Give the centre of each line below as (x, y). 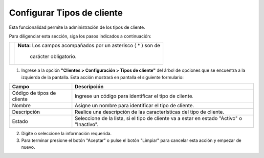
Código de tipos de (34, 93)
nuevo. (28, 147)
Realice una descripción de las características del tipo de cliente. (149, 112)
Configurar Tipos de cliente (66, 13)
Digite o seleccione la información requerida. (66, 134)
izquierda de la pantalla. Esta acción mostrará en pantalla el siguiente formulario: (102, 77)
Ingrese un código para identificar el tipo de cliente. (134, 96)
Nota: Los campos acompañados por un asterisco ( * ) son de (89, 45)
